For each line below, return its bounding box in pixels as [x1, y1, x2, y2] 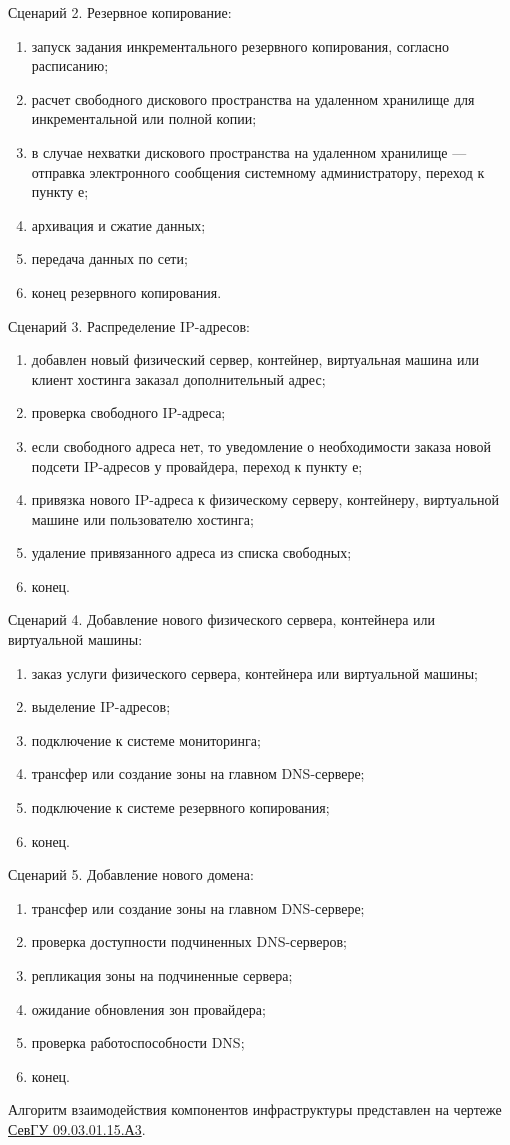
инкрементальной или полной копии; [31, 108, 257, 129]
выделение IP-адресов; [31, 696, 171, 717]
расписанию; [31, 55, 109, 76]
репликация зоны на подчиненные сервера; [31, 965, 293, 985]
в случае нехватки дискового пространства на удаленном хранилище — [31, 141, 467, 162]
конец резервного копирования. [31, 281, 222, 302]
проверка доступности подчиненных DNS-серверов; [31, 931, 347, 952]
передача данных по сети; [31, 248, 188, 269]
